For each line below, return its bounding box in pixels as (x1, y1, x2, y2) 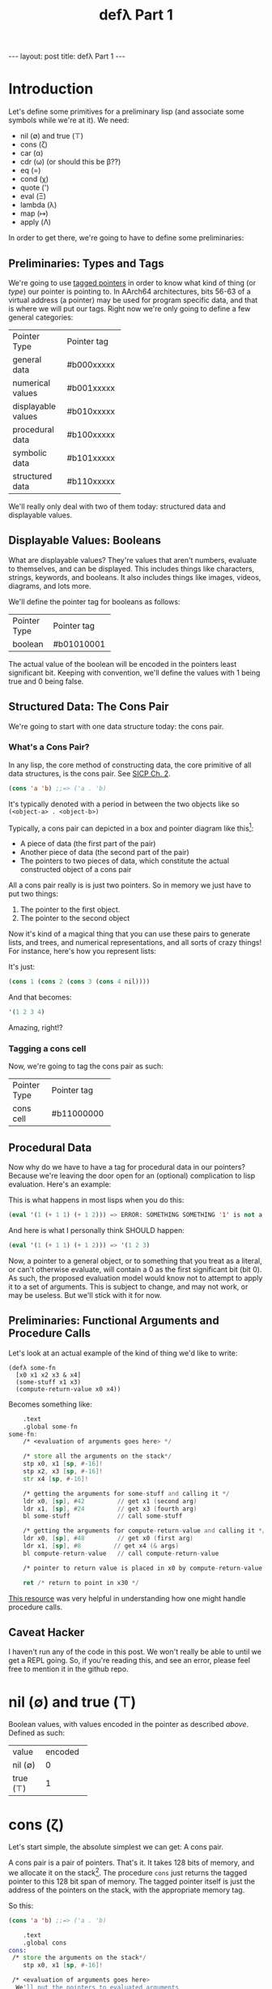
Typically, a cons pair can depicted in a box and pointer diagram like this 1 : (8, 822, 254, 833)
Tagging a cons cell (8, 1043, 87, 1055)
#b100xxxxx (66, 428, 116, 440)
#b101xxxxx (66, 452, 116, 463)
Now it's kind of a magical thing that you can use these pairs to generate (8, 929, 251, 939)
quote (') (19, 183, 49, 192)
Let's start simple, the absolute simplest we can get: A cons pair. (8, 1842, 224, 1852)
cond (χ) (19, 174, 49, 184)
